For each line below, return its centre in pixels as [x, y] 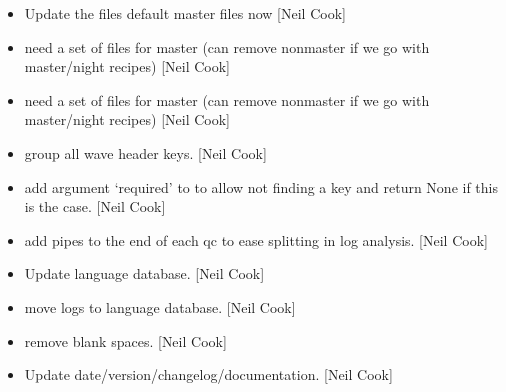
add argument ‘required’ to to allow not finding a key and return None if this [261, 186]
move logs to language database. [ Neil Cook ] [160, 306]
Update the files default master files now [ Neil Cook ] [185, 13]
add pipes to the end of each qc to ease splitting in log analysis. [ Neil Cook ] [256, 239]
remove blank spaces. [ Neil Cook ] [125, 340]
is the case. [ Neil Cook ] [95, 206]
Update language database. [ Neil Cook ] [144, 273]
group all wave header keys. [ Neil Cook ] [145, 152]
